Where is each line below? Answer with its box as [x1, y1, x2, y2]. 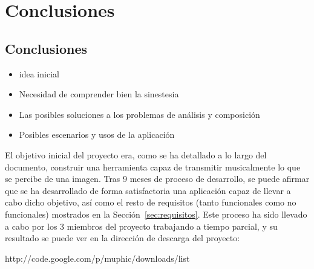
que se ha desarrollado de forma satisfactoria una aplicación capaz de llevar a [5, 184, 291, 196]
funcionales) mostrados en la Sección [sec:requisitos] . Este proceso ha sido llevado [5, 207, 307, 220]
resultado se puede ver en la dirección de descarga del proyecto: [5, 232, 240, 244]
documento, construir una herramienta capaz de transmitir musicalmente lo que [5, 160, 301, 173]
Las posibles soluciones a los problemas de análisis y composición [19, 108, 260, 120]
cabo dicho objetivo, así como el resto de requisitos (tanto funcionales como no [5, 196, 296, 209]
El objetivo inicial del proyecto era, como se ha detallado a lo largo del [5, 148, 267, 161]
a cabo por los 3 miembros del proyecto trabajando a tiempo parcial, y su [5, 219, 278, 232]
